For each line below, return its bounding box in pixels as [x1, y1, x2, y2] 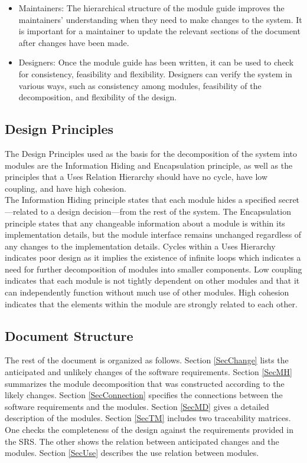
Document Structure [5, 326, 133, 344]
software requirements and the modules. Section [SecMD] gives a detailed [5, 400, 269, 412]
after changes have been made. [18, 36, 129, 48]
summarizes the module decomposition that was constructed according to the [5, 377, 285, 389]
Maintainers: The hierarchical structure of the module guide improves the [18, 2, 285, 14]
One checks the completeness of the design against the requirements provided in [5, 423, 293, 436]
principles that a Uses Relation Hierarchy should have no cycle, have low [5, 170, 268, 183]
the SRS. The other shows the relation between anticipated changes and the [5, 435, 279, 447]
